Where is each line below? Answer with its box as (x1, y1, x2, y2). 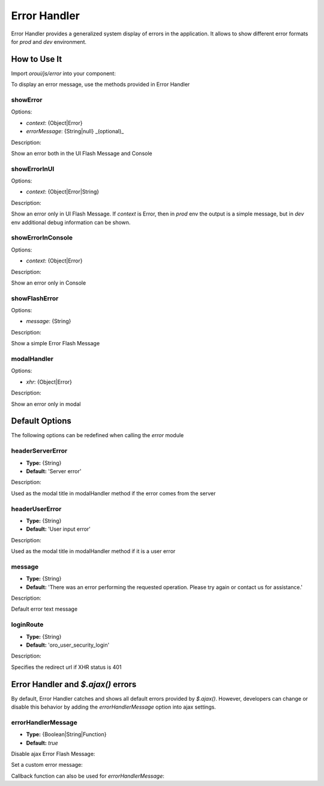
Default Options (11, 416, 72, 426)
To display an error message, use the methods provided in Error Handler (11, 81, 190, 88)
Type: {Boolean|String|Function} (26, 731, 107, 738)
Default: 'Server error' (26, 468, 82, 475)
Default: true (26, 739, 58, 746)
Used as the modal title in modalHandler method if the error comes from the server (11, 489, 216, 497)
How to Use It (11, 54, 62, 64)
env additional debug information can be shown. (11, 219, 131, 226)
